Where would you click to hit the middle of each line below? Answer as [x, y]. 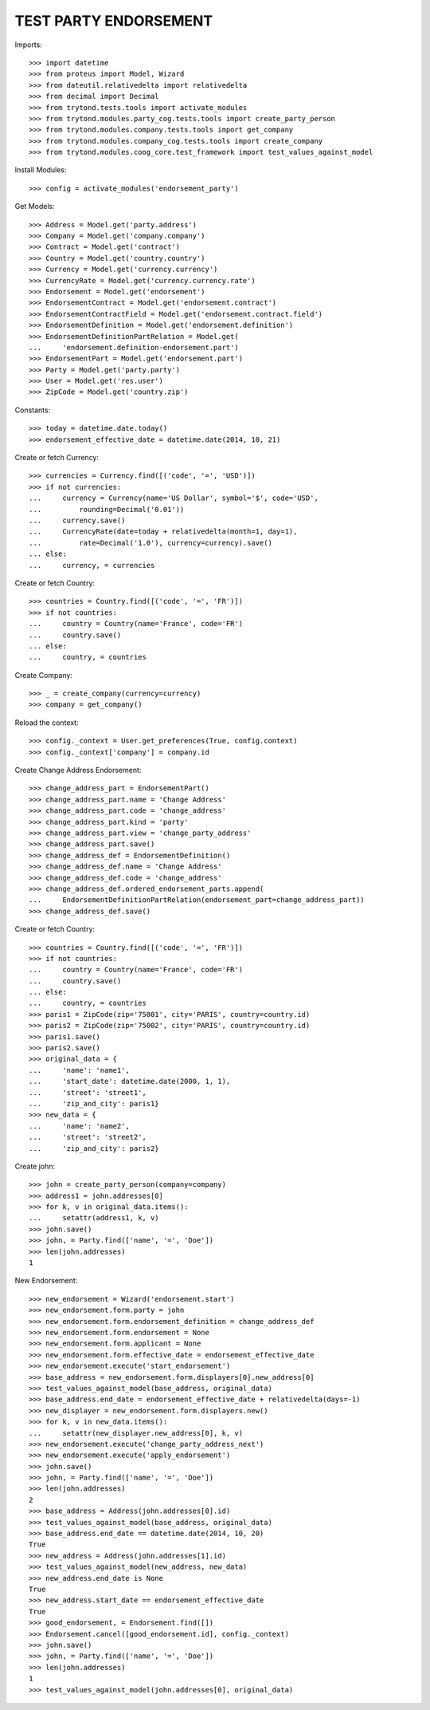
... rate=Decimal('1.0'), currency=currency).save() [150, 543]
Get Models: [35, 207]
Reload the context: [47, 723]
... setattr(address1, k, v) [94, 1218]
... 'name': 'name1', [80, 1070]
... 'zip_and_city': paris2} [94, 1148]
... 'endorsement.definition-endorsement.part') [134, 347]
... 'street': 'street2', [88, 1137]
